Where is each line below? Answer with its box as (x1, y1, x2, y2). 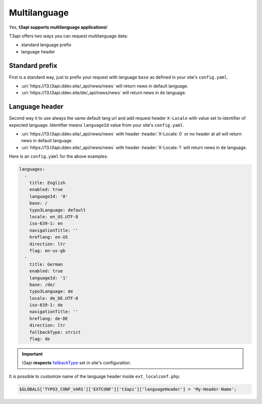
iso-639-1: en (29, 221, 63, 226)
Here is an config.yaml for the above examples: (9, 153, 108, 160)
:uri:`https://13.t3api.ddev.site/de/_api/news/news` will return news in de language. (21, 90, 186, 96)
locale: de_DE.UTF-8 (29, 295, 79, 301)
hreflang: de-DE (29, 316, 68, 321)
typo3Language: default (29, 207, 86, 213)
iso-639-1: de (29, 302, 63, 308)
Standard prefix (9, 61, 58, 70)
